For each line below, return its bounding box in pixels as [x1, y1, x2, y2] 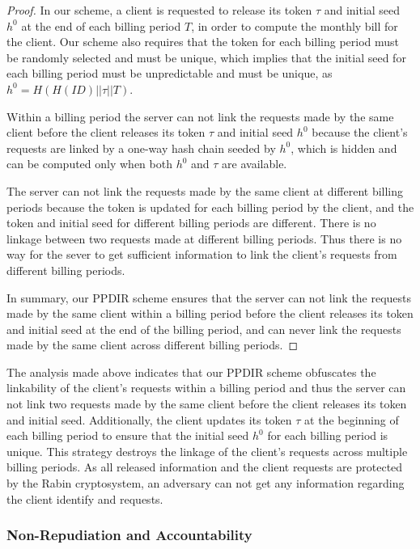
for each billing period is [267, 427, 388, 444]
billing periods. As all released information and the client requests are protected [6, 458, 403, 475]
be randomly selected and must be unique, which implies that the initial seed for [6, 49, 406, 65]
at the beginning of [304, 411, 399, 428]
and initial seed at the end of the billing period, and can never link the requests [6, 320, 401, 337]
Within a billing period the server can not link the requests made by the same [6, 108, 394, 125]
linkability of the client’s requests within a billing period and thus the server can [6, 379, 406, 396]
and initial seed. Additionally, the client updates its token [6, 411, 292, 428]
